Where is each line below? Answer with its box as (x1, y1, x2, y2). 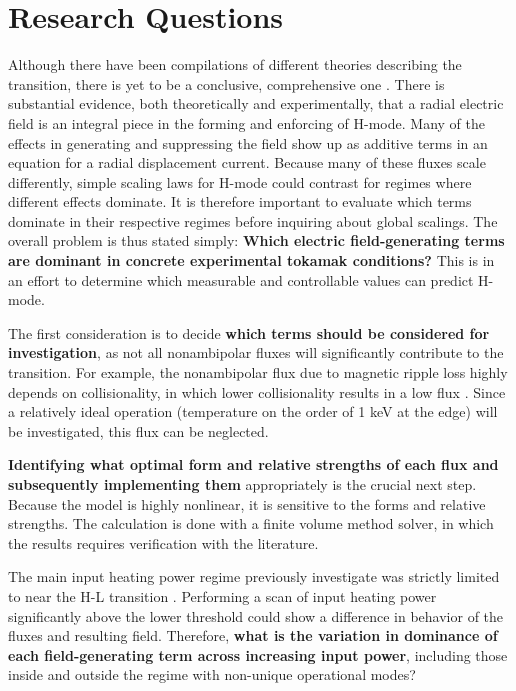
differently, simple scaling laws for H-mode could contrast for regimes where (8, 171, 472, 192)
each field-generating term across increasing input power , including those (8, 644, 508, 665)
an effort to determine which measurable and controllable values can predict (8, 269, 474, 290)
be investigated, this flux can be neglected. (8, 420, 269, 441)
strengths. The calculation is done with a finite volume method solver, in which (8, 513, 494, 534)
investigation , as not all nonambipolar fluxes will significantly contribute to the (8, 342, 504, 363)
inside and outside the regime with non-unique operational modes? (8, 664, 416, 685)
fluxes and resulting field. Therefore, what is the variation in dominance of (8, 625, 498, 646)
